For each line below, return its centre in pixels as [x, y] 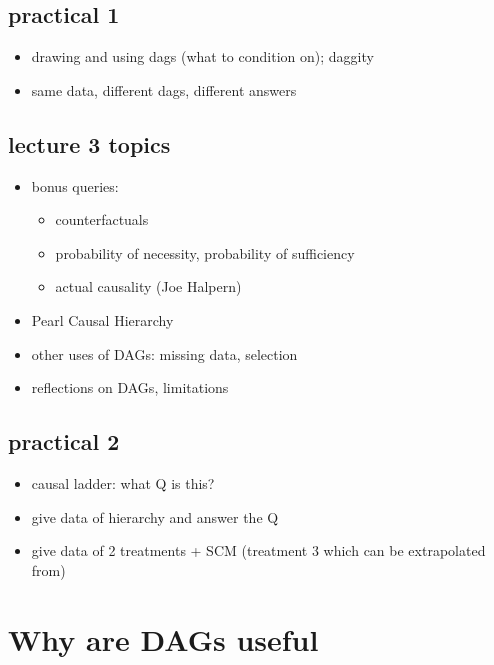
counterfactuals [102, 219]
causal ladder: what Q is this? [123, 482]
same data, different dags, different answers [164, 89]
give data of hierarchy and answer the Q [155, 516]
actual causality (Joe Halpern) [148, 286]
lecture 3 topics [89, 143]
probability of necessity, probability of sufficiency [205, 252]
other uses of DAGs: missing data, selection [164, 353]
